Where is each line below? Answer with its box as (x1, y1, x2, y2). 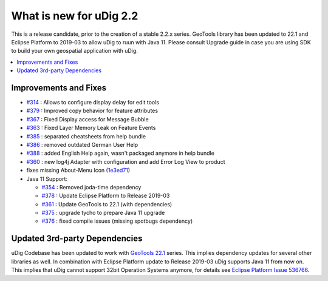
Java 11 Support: (26, 175, 68, 182)
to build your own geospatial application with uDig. (11, 47, 138, 55)
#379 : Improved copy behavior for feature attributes (26, 107, 158, 115)
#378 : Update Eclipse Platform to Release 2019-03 (41, 192, 170, 200)
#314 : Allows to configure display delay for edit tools (26, 99, 159, 106)
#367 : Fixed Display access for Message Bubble (26, 115, 149, 123)
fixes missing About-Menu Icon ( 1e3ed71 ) (26, 167, 131, 174)
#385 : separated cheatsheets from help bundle (26, 132, 146, 140)
